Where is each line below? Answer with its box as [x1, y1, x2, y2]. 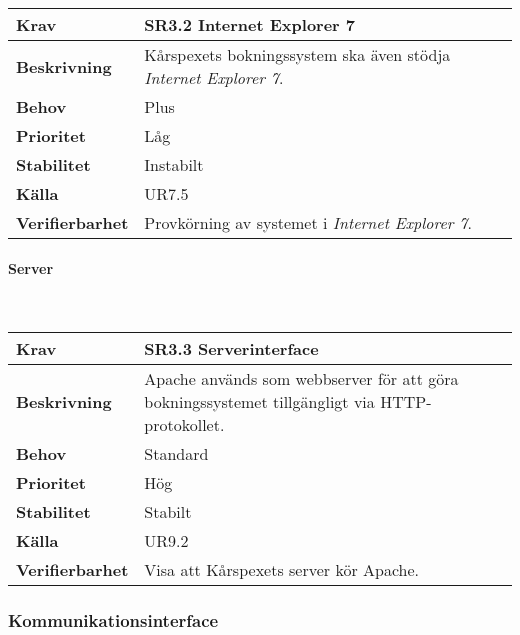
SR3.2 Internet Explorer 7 [144, 13, 356, 36]
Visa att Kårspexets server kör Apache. [144, 558, 420, 582]
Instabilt [144, 153, 204, 176]
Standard [144, 442, 209, 466]
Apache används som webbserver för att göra [144, 367, 459, 391]
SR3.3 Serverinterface [144, 337, 319, 361]
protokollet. [144, 413, 225, 437]
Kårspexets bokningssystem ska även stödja [144, 43, 451, 66]
